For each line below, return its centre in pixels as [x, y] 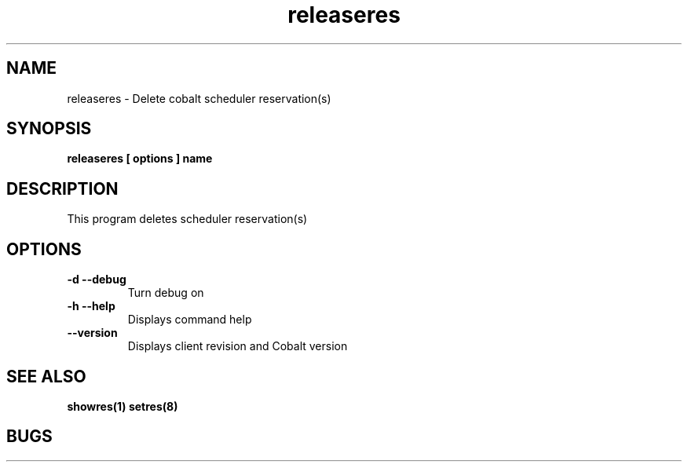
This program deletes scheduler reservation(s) [187, 219]
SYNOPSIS [49, 129]
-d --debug [97, 280]
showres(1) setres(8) [123, 406]
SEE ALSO [46, 376]
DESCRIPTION [62, 188]
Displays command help [190, 320]
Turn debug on [166, 293]
